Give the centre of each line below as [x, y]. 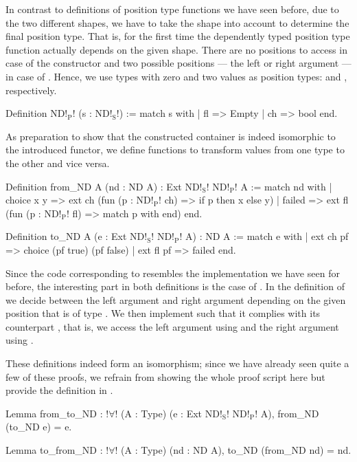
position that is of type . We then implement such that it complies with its [163, 313]
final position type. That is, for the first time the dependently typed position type [178, 36]
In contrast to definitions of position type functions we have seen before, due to [172, 9]
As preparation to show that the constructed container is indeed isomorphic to [171, 136]
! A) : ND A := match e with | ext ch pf [264, 236]
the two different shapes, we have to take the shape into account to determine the [177, 22]
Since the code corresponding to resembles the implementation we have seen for [173, 273]
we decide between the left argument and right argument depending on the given [176, 299]
